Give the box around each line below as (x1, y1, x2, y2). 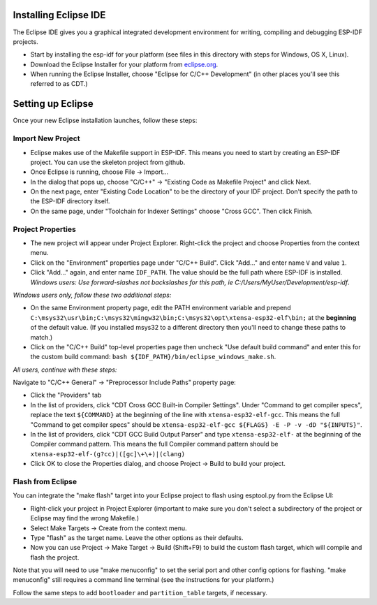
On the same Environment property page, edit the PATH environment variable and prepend (30, 304, 291, 312)
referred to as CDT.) (30, 80, 88, 88)
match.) (30, 333, 52, 342)
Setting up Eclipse (13, 98, 94, 110)
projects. (13, 37, 38, 45)
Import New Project (13, 133, 80, 143)
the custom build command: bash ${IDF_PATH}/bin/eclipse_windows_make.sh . (30, 353, 276, 361)
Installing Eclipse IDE (13, 9, 106, 21)
